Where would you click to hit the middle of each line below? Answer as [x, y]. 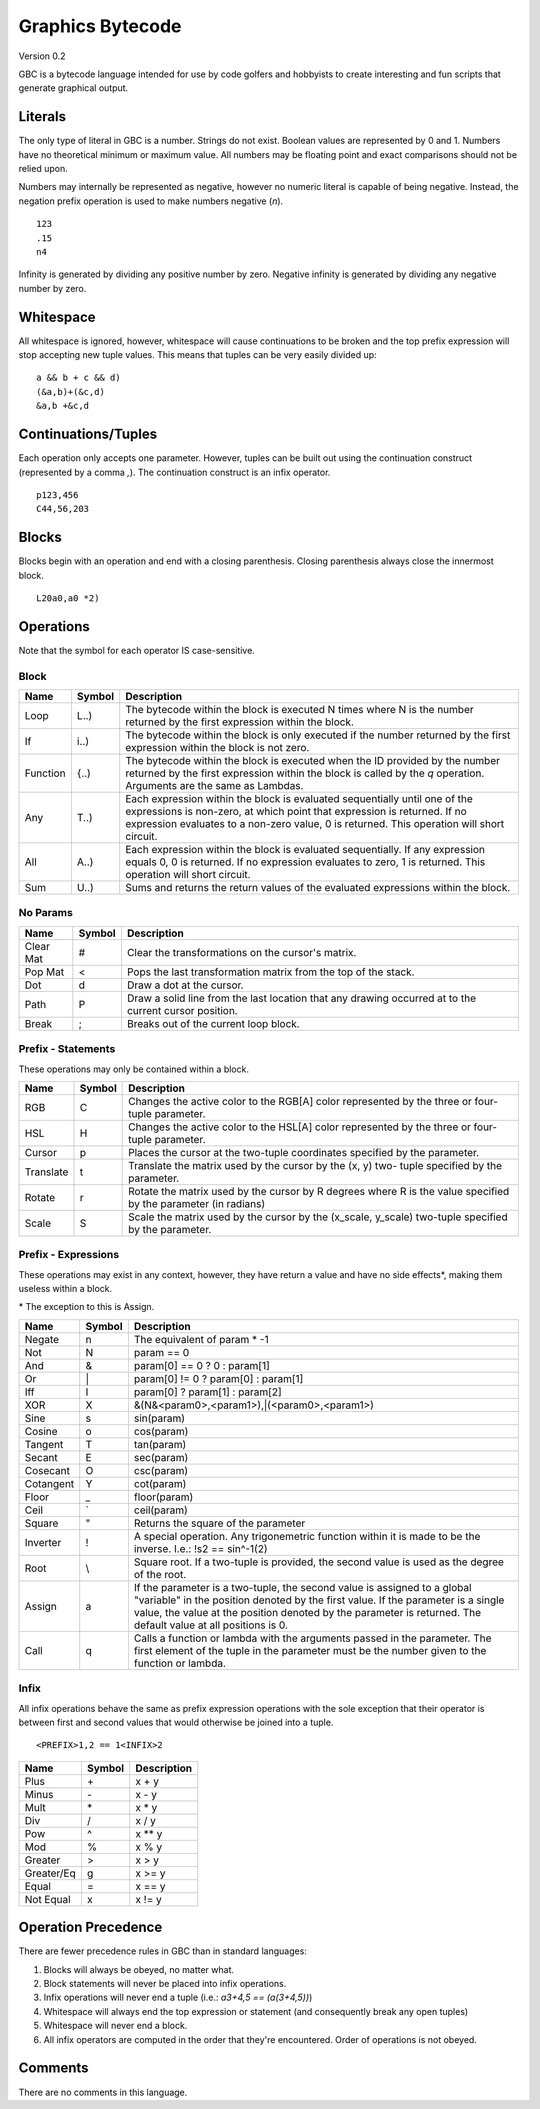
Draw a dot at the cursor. [185, 985]
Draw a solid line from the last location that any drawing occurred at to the [301, 998]
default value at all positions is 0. [211, 1625]
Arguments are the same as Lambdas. [214, 786]
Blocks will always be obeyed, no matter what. [139, 1969]
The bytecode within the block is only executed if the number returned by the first [318, 735]
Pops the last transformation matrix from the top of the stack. [270, 972]
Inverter [43, 1542]
